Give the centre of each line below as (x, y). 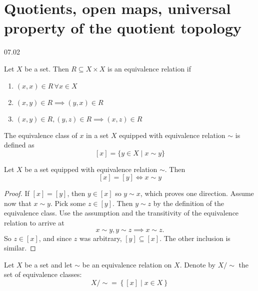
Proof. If (17, 193)
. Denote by (197, 264)
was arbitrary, (100, 238)
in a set (97, 135)
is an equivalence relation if (149, 68)
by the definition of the (188, 203)
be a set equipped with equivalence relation (91, 169)
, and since (55, 238)
